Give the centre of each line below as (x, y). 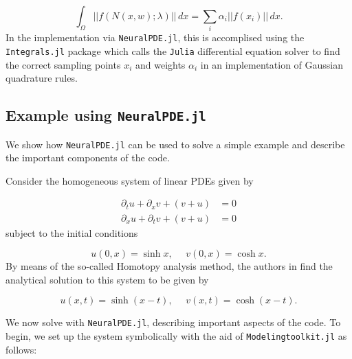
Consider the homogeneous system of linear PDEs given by (130, 180)
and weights (160, 64)
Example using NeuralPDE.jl (106, 115)
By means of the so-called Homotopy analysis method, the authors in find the (169, 266)
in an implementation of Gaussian (272, 64)
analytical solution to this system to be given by (107, 279)
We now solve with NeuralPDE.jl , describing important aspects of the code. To (173, 322)
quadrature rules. (42, 78)
